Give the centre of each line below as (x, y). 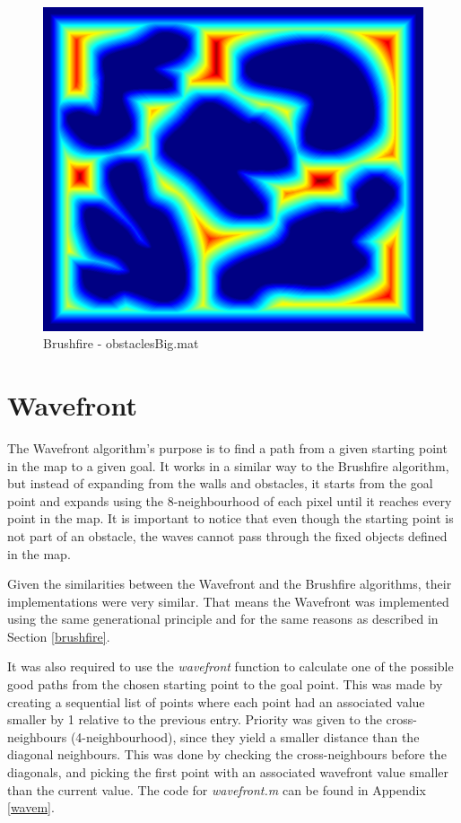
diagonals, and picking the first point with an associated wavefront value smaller (228, 772)
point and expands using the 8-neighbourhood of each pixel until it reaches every (230, 500)
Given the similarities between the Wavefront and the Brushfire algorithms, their (230, 584)
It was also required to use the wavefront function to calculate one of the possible (230, 666)
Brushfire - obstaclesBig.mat (121, 343)
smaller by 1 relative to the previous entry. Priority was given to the (195, 719)
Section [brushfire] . (59, 636)
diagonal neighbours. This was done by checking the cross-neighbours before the (227, 754)
